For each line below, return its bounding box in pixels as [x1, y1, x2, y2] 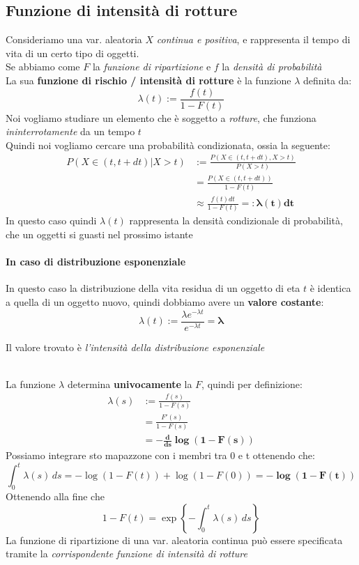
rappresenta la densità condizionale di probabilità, [129, 213, 343, 228]
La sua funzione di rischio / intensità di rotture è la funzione [6, 72, 291, 87]
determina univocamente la [67, 376, 192, 391]
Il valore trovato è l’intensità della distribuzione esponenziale [6, 339, 265, 354]
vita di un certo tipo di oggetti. [6, 45, 139, 60]
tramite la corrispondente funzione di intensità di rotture [6, 546, 247, 561]
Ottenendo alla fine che [6, 489, 105, 504]
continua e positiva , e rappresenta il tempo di [156, 32, 351, 47]
